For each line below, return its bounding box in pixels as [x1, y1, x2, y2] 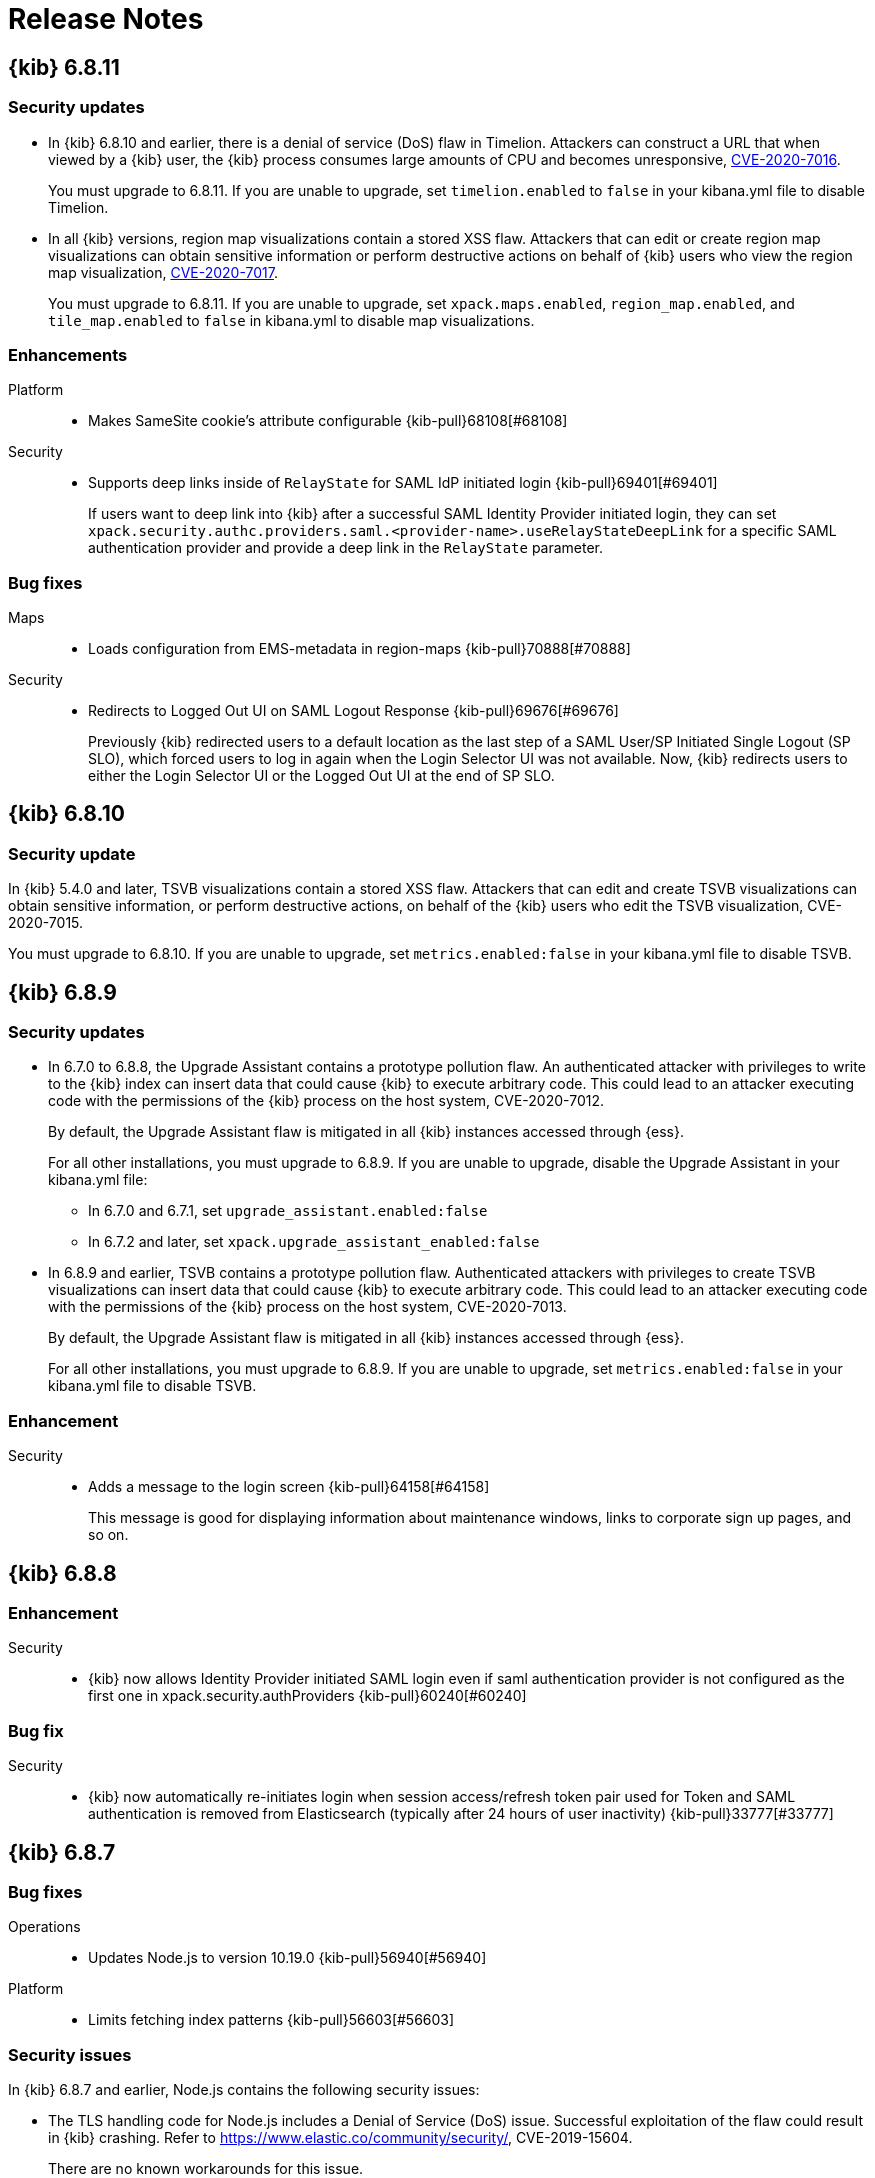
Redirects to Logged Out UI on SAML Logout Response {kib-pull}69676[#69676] [88, 702, 619, 720]
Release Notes [8, 2, 204, 36]
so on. [88, 1526, 129, 1544]
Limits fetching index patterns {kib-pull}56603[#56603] [88, 2011, 455, 2029]
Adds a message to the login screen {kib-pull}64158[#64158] [88, 1478, 490, 1496]
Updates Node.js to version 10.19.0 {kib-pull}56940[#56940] [88, 1949, 487, 1967]
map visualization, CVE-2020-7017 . [48, 263, 278, 281]
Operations [8, 1918, 81, 1936]
